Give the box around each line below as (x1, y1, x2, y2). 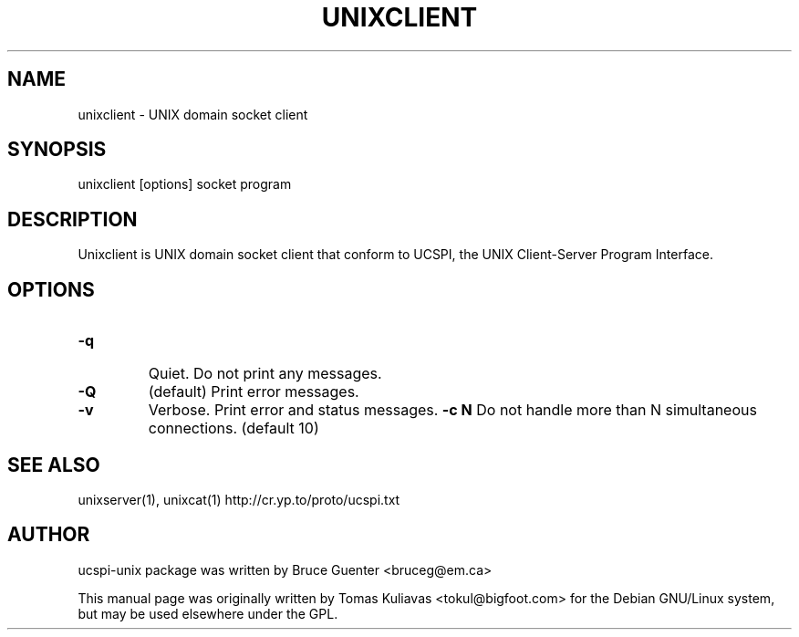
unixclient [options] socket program (78, 176, 292, 193)
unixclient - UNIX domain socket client (78, 106, 308, 122)
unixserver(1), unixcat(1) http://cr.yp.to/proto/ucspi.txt (78, 491, 400, 507)
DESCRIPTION (7, 207, 138, 231)
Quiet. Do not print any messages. (148, 364, 382, 383)
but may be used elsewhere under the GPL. (78, 605, 338, 621)
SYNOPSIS (7, 138, 107, 162)
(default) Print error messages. (148, 382, 359, 402)
